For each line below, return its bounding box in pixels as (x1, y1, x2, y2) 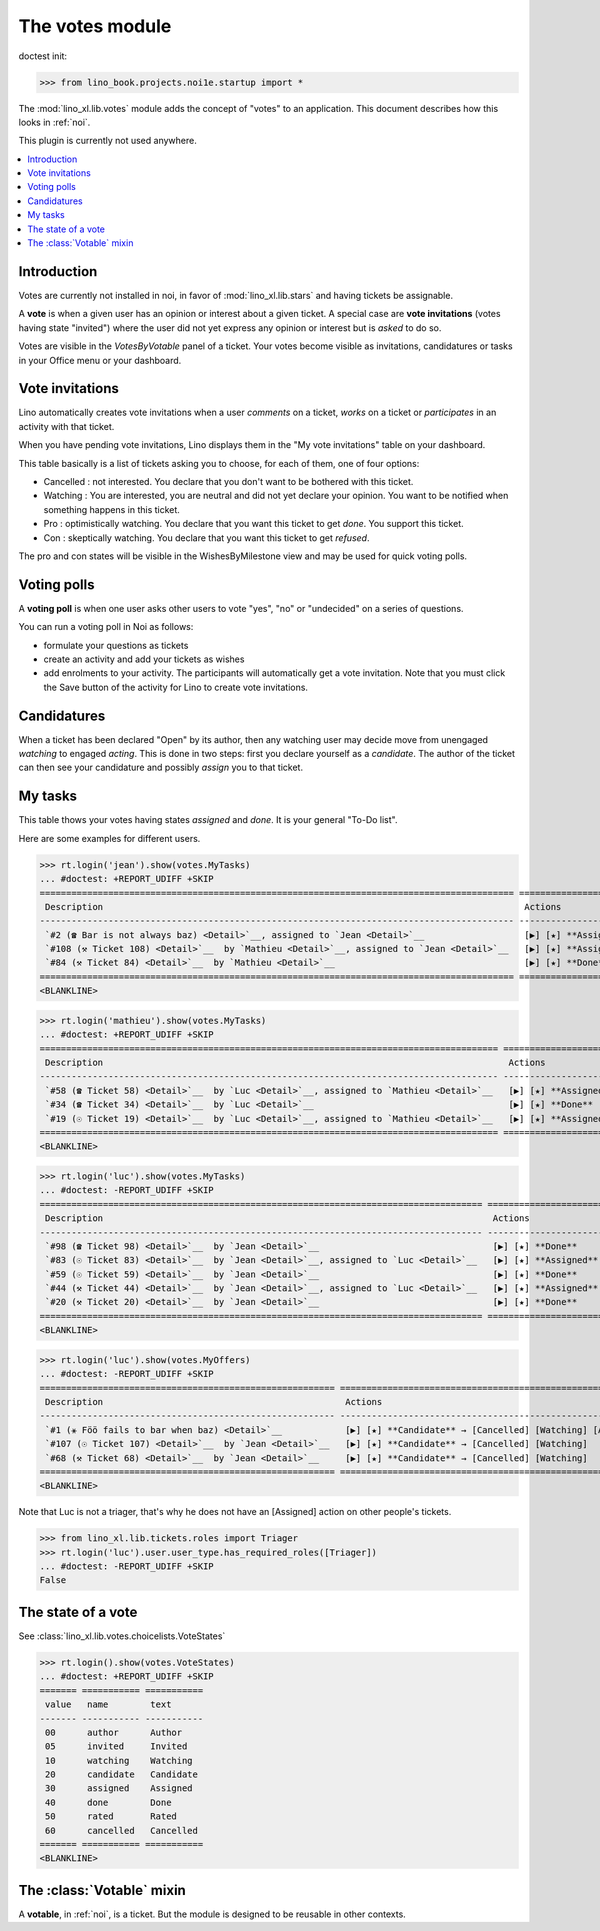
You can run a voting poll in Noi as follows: (18, 621, 194, 633)
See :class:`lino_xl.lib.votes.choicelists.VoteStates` (18, 1630, 226, 1642)
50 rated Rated (45, 1811, 177, 1822)
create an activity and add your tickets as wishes (43, 653, 245, 665)
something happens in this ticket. (43, 503, 180, 515)
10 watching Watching (45, 1755, 194, 1766)
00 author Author (45, 1726, 183, 1738)
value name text (45, 1699, 172, 1710)
